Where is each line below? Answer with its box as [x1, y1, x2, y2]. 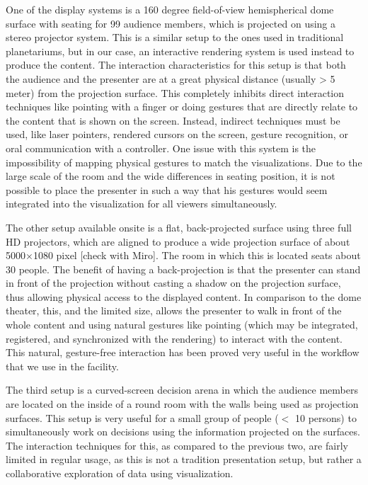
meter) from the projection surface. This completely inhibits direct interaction [6, 85, 345, 100]
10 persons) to [295, 410, 357, 425]
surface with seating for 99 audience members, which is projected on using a [6, 16, 336, 30]
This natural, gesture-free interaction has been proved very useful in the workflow [6, 345, 360, 360]
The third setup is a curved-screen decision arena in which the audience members [6, 382, 358, 397]
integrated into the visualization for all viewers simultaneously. [6, 196, 277, 211]
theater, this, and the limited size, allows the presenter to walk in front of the [6, 303, 342, 318]
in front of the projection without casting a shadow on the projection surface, [6, 275, 341, 290]
